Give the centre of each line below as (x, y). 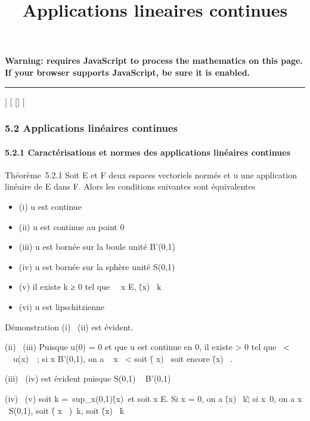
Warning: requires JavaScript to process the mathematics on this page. (154, 61)
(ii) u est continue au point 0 (72, 226)
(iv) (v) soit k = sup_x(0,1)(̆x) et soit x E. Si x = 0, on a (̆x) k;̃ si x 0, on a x (154, 398)
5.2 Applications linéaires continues (92, 128)
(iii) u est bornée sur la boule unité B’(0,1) (97, 247)
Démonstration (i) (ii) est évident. (69, 326)
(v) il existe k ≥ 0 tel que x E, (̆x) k (90, 287)
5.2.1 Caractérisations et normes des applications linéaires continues (148, 152)
